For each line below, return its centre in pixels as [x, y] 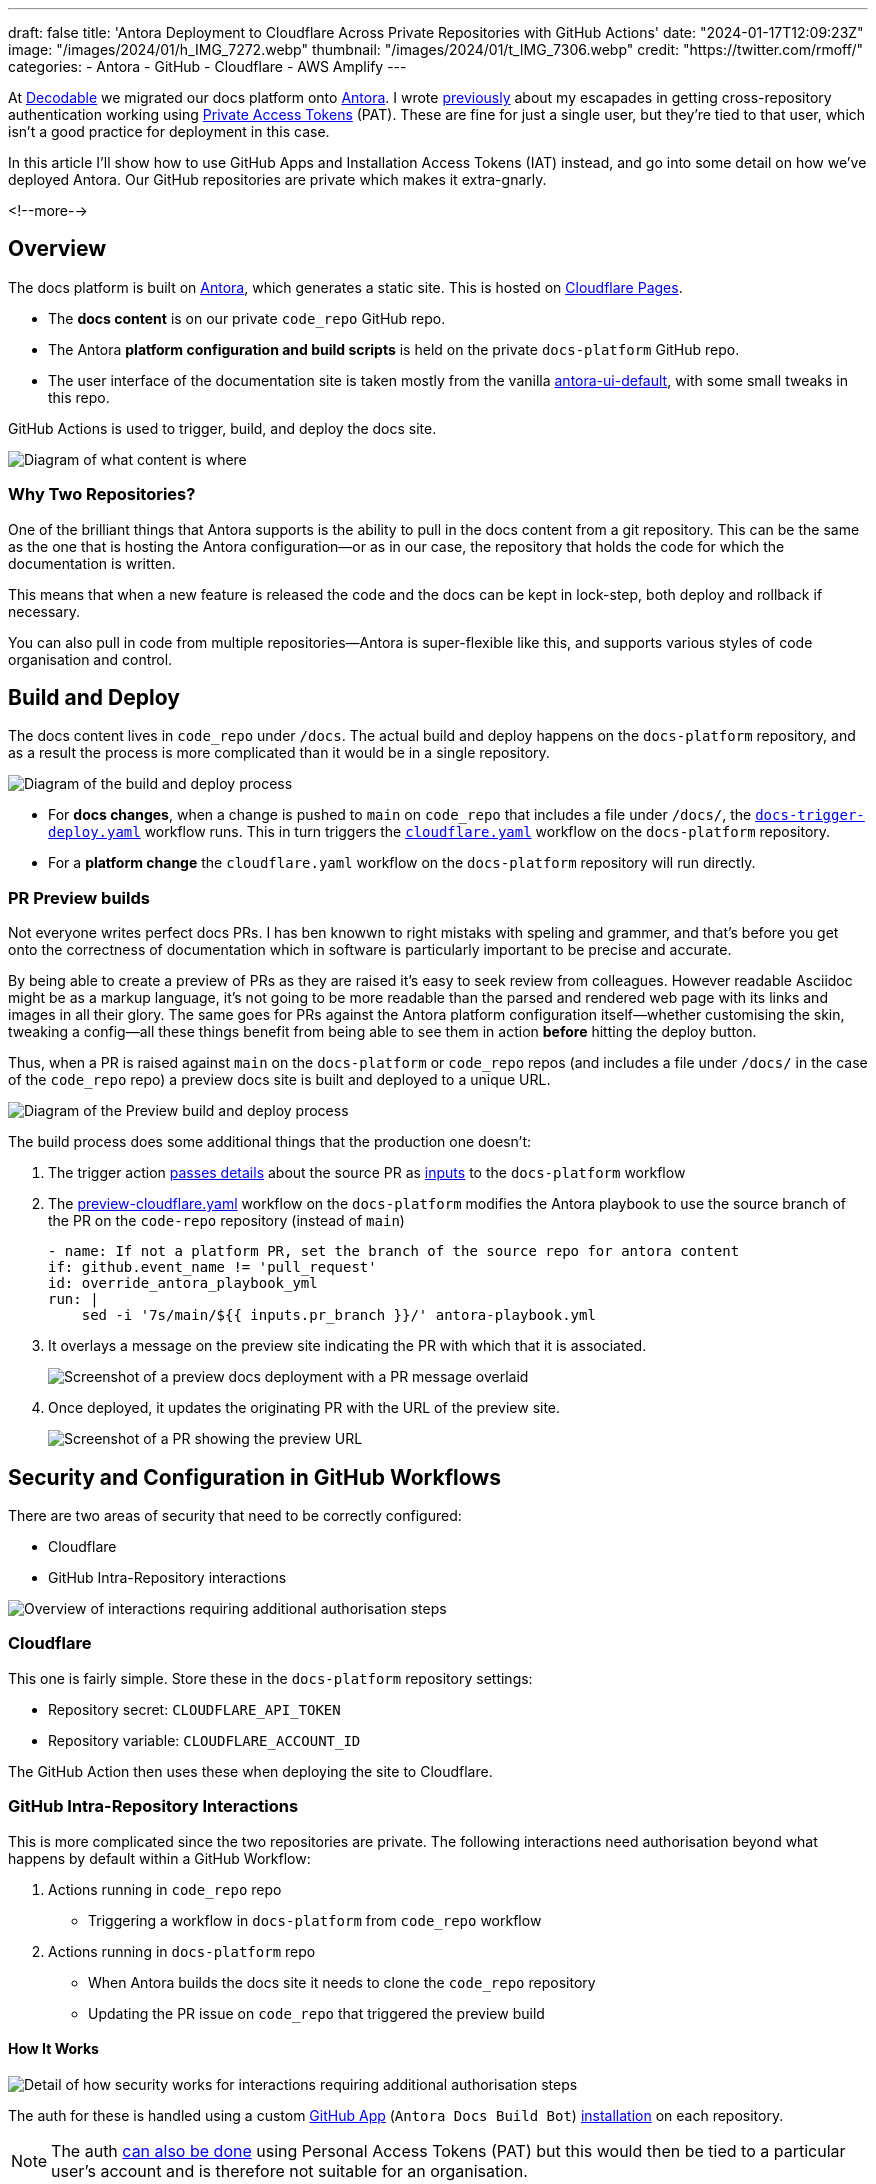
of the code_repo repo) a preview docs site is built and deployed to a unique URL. [279, 1080]
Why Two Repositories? [102, 494]
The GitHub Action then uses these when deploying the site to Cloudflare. [250, 1771]
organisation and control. [90, 659]
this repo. [79, 397]
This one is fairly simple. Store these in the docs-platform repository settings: [270, 1678]
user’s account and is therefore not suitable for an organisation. [289, 2170]
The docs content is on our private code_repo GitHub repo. [247, 318]
